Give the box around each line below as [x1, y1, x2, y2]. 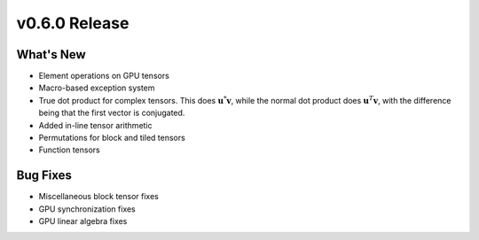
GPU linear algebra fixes [38, 216, 128, 227]
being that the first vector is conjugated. [38, 107, 185, 119]
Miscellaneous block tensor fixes [38, 191, 159, 202]
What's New [16, 47, 86, 62]
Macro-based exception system [38, 82, 155, 93]
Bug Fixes [16, 168, 73, 183]
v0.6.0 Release [16, 13, 130, 33]
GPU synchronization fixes [38, 204, 137, 214]
